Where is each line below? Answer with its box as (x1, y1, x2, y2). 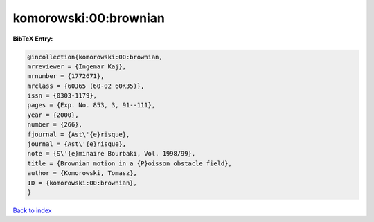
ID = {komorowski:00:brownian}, (27, 178, 138, 187)
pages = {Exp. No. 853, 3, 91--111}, (27, 101, 156, 109)
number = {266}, (27, 121, 83, 129)
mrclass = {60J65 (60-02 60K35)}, (27, 82, 145, 90)
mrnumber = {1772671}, (27, 73, 105, 80)
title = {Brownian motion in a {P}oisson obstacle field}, (27, 159, 232, 167)
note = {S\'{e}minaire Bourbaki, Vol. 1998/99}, (27, 149, 196, 158)
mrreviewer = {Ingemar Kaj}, (27, 62, 127, 71)
